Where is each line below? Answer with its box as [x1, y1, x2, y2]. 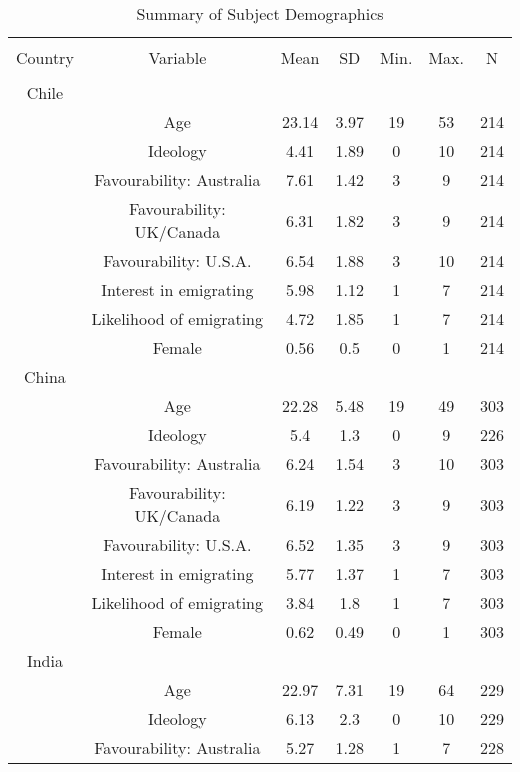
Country [16, 46, 74, 69]
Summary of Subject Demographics [136, 2, 384, 25]
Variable [148, 46, 207, 69]
